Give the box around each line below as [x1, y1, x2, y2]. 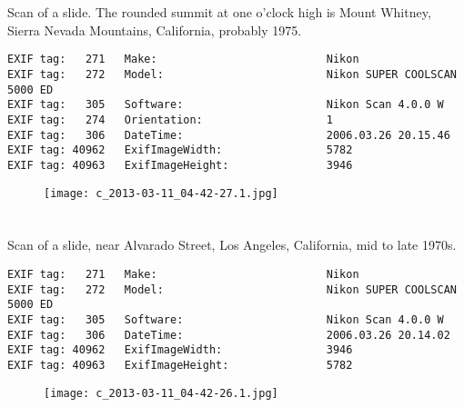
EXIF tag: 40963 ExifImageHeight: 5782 [7, 359, 353, 372]
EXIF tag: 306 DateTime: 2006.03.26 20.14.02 [7, 328, 450, 342]
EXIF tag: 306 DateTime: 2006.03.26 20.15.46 [7, 128, 450, 142]
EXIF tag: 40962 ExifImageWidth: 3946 [7, 343, 353, 357]
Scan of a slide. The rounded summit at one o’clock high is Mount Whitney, [7, 3, 431, 22]
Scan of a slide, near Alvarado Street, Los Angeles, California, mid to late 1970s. [7, 235, 457, 254]
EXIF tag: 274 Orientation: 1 [7, 114, 333, 126]
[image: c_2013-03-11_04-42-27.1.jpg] [44, 186, 278, 200]
